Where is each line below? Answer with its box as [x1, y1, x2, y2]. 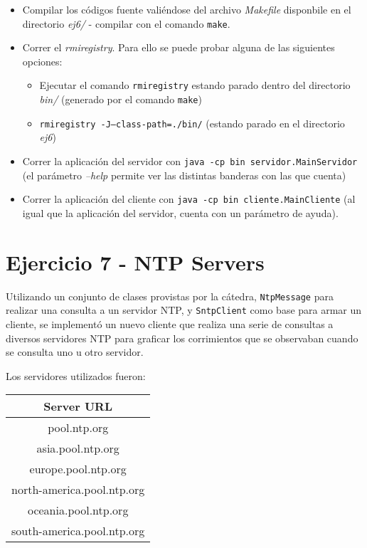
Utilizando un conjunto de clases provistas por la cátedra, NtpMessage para [6, 288, 334, 303]
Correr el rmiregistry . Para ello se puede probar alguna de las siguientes [22, 40, 335, 55]
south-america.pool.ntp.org [11, 522, 145, 539]
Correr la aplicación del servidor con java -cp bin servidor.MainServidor [22, 154, 358, 168]
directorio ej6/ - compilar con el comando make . [22, 16, 230, 31]
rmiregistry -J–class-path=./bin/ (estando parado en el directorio [39, 115, 345, 130]
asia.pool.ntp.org [36, 440, 119, 457]
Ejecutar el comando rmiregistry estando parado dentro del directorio [39, 78, 351, 93]
